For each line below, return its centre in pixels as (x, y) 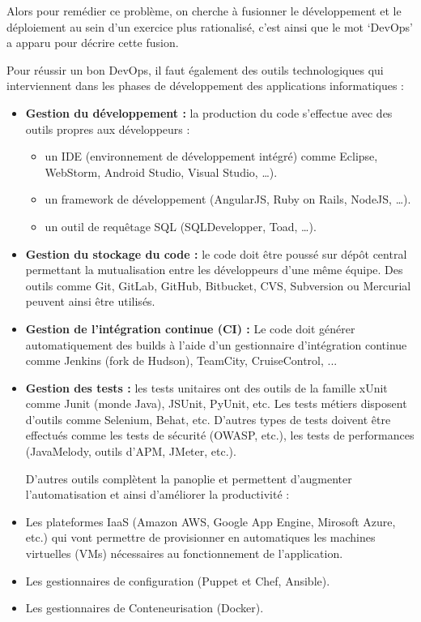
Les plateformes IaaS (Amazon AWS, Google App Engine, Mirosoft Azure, (210, 521)
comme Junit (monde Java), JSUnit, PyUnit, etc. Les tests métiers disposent (216, 403)
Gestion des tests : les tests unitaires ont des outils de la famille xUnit (206, 387)
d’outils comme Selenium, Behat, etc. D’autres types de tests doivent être (208, 419)
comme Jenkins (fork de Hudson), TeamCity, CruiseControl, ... (181, 360)
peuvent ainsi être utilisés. (90, 301)
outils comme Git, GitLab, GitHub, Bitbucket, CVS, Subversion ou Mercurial (218, 285)
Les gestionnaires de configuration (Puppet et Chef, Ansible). (178, 580)
